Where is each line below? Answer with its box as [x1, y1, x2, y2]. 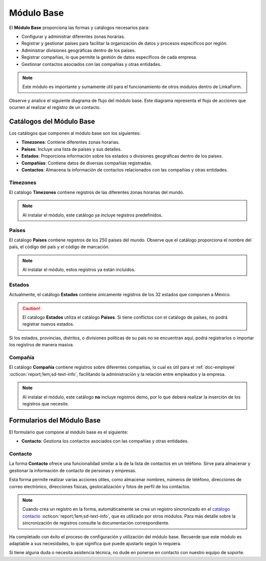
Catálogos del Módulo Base [9, 117, 96, 126]
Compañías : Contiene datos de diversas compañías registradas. [21, 160, 152, 166]
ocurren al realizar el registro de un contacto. [9, 104, 101, 110]
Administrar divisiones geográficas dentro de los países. [21, 47, 136, 53]
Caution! [22, 305, 41, 311]
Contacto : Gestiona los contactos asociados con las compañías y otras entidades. [21, 438, 189, 444]
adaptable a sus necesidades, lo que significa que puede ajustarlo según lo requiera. [9, 540, 182, 546]
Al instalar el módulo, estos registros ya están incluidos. [22, 266, 135, 273]
